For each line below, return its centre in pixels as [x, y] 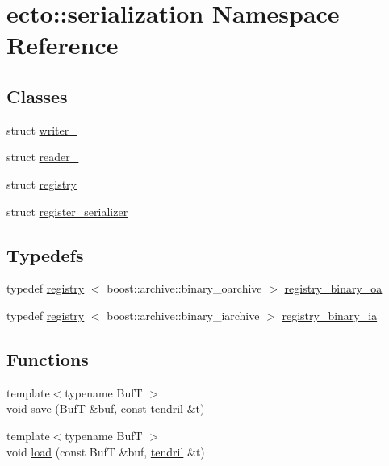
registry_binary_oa [333, 288]
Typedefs [45, 254]
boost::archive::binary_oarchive [184, 288]
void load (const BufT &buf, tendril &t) [106, 451]
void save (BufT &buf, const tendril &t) [106, 408]
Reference [63, 45]
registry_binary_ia [330, 315]
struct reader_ [43, 157]
